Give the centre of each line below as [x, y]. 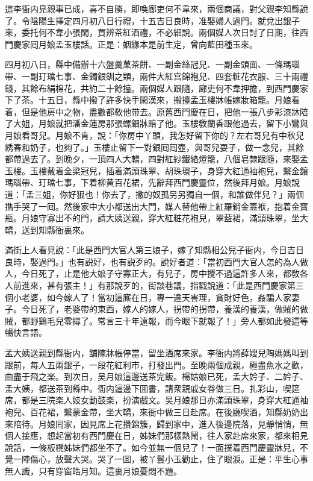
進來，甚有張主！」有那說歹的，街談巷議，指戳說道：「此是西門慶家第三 [163, 285]
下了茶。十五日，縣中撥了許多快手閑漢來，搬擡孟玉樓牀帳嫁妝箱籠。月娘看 [152, 100]
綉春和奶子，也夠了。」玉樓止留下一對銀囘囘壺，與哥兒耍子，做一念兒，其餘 [154, 147]
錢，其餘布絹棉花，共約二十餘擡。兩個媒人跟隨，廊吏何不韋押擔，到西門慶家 [156, 88]
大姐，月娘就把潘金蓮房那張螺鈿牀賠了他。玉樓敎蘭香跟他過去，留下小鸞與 [160, 123]
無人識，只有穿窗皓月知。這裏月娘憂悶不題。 [93, 470]
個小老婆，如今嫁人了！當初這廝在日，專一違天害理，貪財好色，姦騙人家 [148, 297]
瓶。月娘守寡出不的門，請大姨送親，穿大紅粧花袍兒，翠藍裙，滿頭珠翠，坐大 [156, 218]
